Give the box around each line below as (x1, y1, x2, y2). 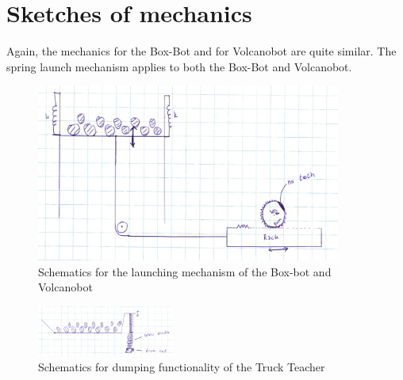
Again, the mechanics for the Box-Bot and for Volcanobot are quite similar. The (6, 43, 397, 59)
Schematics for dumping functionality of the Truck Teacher (38, 359, 325, 375)
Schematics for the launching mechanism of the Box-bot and (38, 263, 332, 279)
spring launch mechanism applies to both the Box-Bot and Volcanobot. (6, 58, 352, 74)
